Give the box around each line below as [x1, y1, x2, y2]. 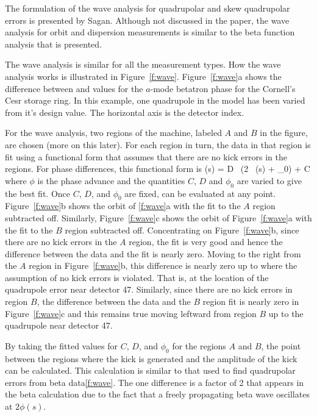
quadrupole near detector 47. [5, 319, 113, 332]
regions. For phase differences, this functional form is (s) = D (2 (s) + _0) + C [5, 162, 310, 175]
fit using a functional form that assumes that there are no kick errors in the [5, 150, 288, 163]
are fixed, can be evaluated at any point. [124, 187, 276, 199]
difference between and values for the [5, 82, 143, 94]
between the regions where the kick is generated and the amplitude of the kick [5, 352, 297, 365]
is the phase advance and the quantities [37, 174, 185, 187]
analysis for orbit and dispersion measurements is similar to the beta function [5, 26, 295, 38]
